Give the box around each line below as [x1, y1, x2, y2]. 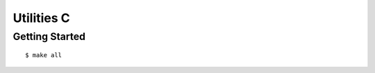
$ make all [25, 52, 62, 59]
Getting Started [12, 30, 86, 43]
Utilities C [12, 10, 71, 25]
